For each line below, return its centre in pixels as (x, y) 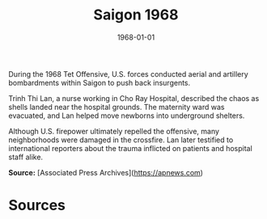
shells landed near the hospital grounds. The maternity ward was (117, 107)
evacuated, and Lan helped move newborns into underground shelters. (127, 116)
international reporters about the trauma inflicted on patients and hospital (130, 148)
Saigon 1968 (136, 15)
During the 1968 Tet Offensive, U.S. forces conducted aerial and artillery (128, 74)
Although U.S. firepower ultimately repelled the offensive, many (114, 131)
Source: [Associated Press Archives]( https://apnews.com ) (106, 172)
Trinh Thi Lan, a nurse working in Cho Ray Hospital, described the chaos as (134, 98)
